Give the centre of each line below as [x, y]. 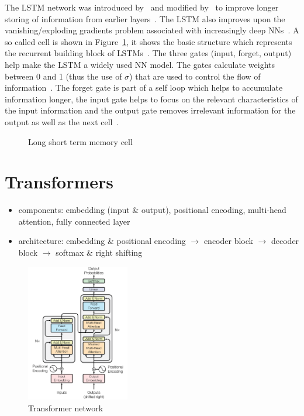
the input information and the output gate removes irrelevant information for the [150, 110]
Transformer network [66, 408]
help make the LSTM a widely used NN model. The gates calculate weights [140, 64]
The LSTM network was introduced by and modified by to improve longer [142, 7]
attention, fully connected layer [74, 221]
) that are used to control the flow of [195, 76]
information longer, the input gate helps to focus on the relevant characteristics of [151, 99]
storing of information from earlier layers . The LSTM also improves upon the [145, 18]
